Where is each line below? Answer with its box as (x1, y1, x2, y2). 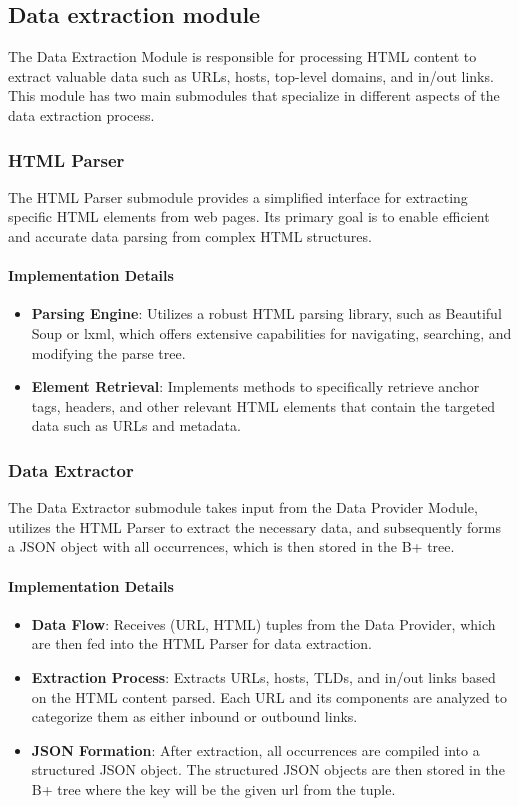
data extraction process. (8, 104, 155, 125)
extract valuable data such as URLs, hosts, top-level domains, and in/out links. (8, 65, 494, 86)
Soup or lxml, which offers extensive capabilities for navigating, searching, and (31, 322, 512, 343)
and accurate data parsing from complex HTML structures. (8, 225, 372, 246)
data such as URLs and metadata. (31, 415, 241, 436)
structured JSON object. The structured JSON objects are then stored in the (31, 759, 505, 780)
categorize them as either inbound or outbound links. (31, 706, 358, 727)
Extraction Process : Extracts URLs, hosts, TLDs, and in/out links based (31, 666, 496, 687)
